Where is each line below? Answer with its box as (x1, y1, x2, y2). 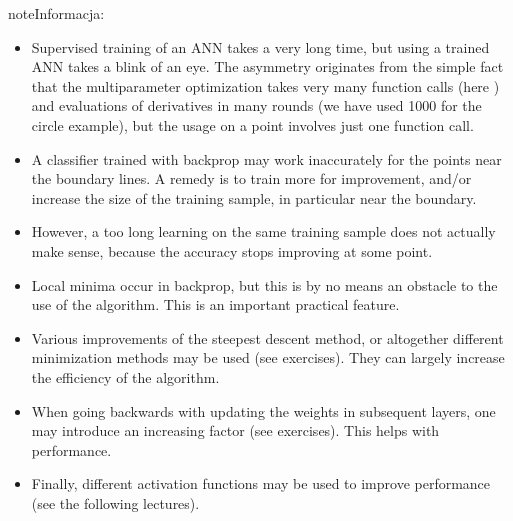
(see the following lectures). (31, 492, 200, 513)
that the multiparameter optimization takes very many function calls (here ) (31, 75, 500, 96)
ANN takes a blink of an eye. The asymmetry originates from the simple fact (31, 56, 504, 77)
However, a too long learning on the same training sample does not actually (31, 221, 496, 242)
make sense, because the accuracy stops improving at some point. (31, 240, 433, 261)
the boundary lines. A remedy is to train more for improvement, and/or (31, 168, 472, 189)
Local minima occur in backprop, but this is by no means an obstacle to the (31, 274, 498, 295)
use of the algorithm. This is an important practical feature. (31, 294, 400, 315)
